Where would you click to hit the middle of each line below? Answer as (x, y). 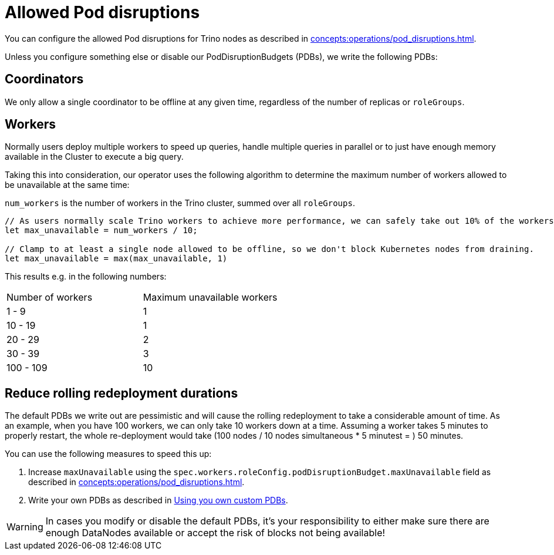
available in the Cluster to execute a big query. (94, 157)
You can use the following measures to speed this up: (108, 454)
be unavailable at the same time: (67, 185)
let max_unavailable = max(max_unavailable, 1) (116, 259)
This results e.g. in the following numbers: (86, 277)
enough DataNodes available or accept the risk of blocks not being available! (215, 533)
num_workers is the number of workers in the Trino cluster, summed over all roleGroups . (180, 203)
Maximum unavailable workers (210, 297)
